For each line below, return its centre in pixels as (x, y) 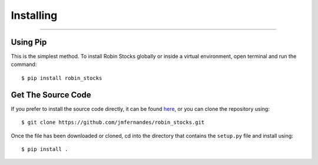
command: (24, 64)
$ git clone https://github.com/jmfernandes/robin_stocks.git (113, 123)
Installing (34, 15)
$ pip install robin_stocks (62, 78)
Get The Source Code (51, 95)
